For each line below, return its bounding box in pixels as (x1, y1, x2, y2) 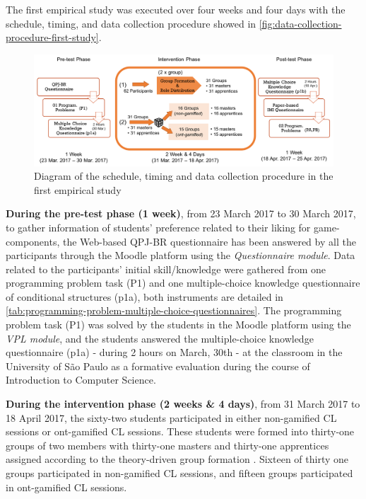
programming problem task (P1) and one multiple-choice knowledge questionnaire (6, 275, 360, 290)
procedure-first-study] (6, 30, 99, 45)
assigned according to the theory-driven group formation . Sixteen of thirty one (6, 452, 349, 466)
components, (6, 234, 60, 248)
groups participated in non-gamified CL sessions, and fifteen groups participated (6, 466, 353, 480)
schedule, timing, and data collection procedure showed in (6, 16, 256, 30)
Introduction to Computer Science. (6, 372, 156, 387)
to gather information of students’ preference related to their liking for (6, 219, 311, 234)
